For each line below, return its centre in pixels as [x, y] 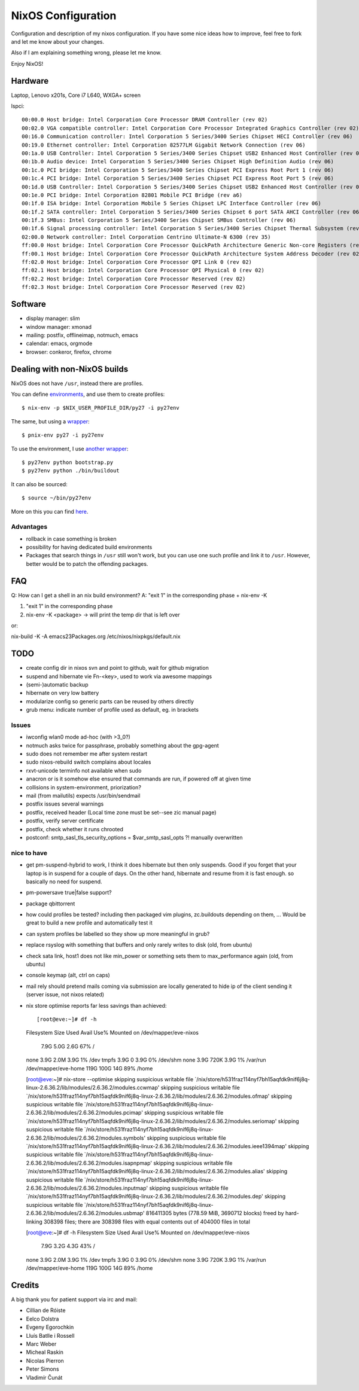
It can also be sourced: [39, 484]
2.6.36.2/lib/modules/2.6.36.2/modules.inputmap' [87, 1188]
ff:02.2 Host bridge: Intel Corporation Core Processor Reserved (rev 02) [134, 279]
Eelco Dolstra [42, 1319]
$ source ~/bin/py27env [57, 498]
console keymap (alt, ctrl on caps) [68, 975]
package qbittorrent [51, 904]
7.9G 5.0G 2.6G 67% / [68, 1046]
